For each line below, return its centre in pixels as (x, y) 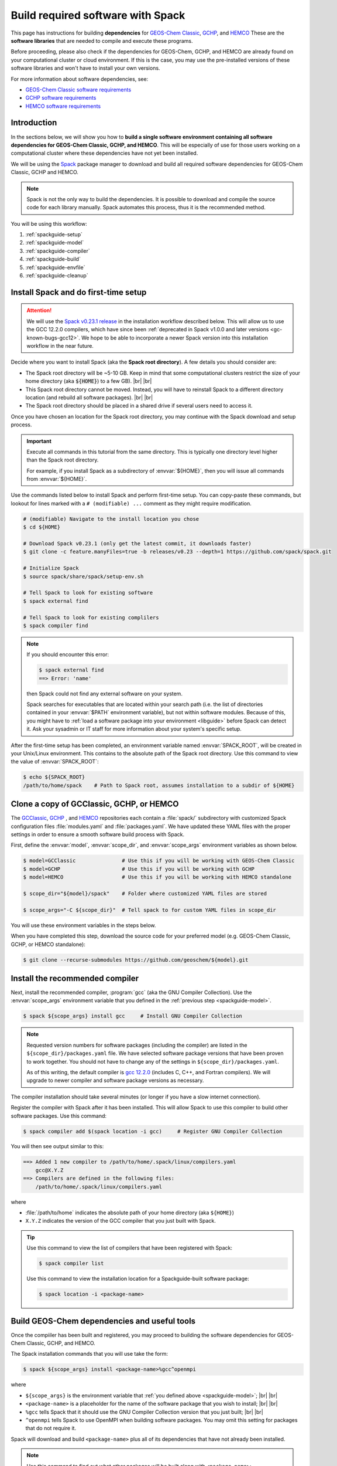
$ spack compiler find (56, 625)
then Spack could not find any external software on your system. (104, 693)
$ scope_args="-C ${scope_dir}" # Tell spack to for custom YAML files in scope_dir (149, 910)
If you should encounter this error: (68, 654)
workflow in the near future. (60, 346)
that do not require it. (51, 1428)
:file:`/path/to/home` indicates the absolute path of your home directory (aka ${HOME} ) (130, 1213)
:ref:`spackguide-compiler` (58, 251)
